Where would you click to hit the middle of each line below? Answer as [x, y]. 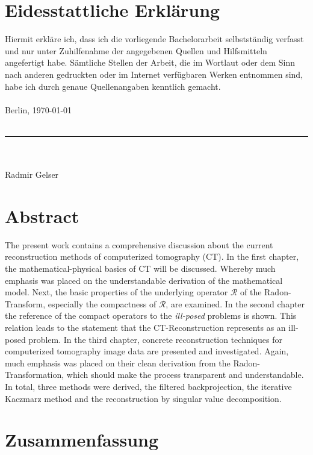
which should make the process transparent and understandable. [185, 375]
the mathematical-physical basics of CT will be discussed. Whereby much [140, 268]
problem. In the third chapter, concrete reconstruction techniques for [155, 339]
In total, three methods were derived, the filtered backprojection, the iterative [148, 386]
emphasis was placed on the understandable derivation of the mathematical [144, 280]
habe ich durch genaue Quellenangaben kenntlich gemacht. [113, 86]
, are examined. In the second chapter [235, 303]
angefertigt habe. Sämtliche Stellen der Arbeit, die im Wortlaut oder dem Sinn [150, 62]
